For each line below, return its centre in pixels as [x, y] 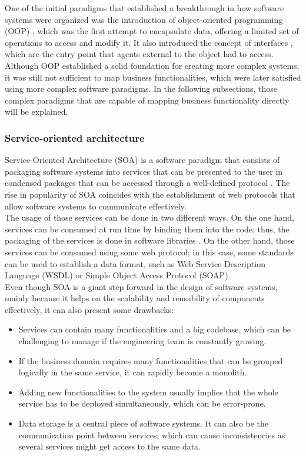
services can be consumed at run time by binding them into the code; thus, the [147, 229]
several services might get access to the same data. [110, 446]
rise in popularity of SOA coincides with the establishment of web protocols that [150, 194]
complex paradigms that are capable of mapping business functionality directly [147, 100]
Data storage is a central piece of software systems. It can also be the [144, 423]
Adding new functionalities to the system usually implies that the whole [148, 392]
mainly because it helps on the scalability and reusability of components [135, 298]
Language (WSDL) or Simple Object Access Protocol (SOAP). [118, 275]
